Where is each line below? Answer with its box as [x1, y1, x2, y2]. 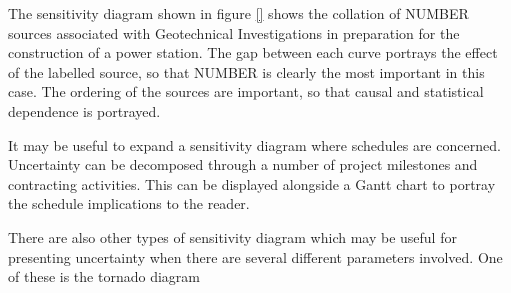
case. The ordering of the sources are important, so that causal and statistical [8, 81, 484, 102]
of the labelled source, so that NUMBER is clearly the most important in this [8, 61, 485, 82]
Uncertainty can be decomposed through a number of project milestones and [8, 154, 478, 175]
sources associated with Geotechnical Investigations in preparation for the [8, 22, 460, 43]
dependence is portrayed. [8, 100, 161, 121]
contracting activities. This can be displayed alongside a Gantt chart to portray [8, 173, 496, 194]
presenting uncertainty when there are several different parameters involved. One [8, 246, 503, 267]
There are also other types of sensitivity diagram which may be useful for [8, 226, 457, 247]
